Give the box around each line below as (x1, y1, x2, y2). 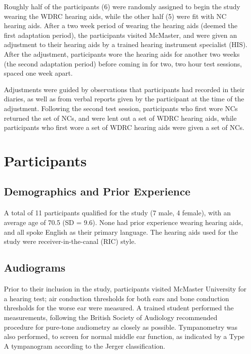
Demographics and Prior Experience (4, 184, 190, 199)
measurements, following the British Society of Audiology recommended (4, 312, 218, 322)
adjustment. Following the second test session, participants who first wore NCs (4, 103, 238, 113)
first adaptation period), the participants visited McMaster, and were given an (4, 30, 237, 40)
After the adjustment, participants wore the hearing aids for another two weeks (4, 48, 240, 59)
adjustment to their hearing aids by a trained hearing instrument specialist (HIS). (4, 39, 248, 49)
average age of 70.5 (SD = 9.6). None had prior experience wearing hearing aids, (4, 217, 243, 227)
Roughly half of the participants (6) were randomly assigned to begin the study (4, 1, 240, 11)
